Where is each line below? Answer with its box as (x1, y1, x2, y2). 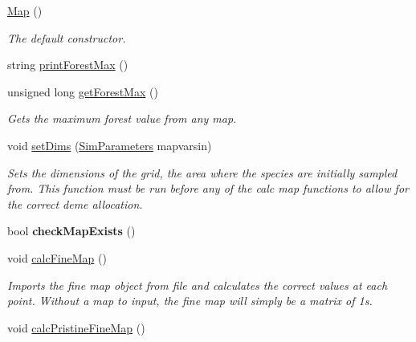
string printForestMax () (7, 56, 128, 73)
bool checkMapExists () (7, 222, 136, 239)
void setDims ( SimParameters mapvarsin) (7, 136, 212, 153)
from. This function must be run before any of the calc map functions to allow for (7, 180, 409, 197)
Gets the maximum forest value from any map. (7, 110, 237, 127)
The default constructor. (7, 29, 126, 46)
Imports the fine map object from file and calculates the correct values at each (7, 276, 388, 293)
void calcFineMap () (7, 249, 107, 266)
